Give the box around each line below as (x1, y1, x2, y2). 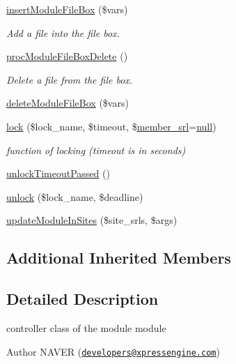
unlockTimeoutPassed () (6, 166, 110, 181)
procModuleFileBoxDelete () (6, 49, 128, 63)
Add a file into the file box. (6, 25, 120, 40)
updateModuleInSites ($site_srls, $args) (6, 213, 178, 227)
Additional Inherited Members (6, 247, 231, 268)
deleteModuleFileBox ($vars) (6, 96, 129, 110)
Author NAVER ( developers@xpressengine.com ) (6, 344, 220, 358)
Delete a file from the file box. (6, 72, 133, 86)
